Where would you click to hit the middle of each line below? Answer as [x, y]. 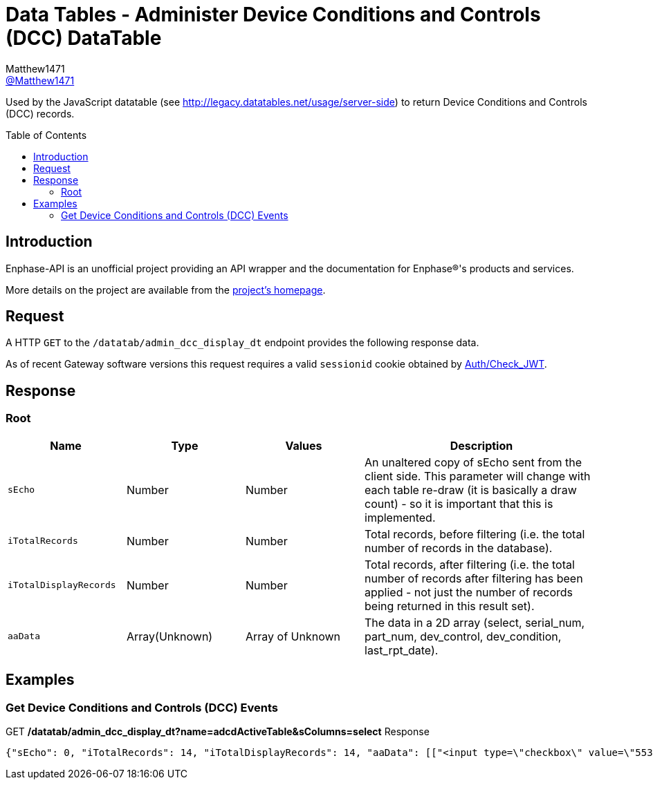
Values [304, 445]
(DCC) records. [40, 113]
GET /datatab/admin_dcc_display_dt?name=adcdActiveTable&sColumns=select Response [218, 731]
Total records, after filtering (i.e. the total [470, 564]
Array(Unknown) [170, 636]
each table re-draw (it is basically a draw [471, 490]
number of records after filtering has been [474, 578]
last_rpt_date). [402, 650]
